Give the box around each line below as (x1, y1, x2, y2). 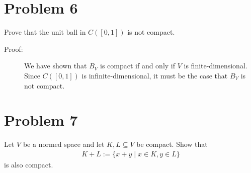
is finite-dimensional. (184, 60, 247, 71)
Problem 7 (4, 110, 78, 130)
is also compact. (4, 159, 53, 169)
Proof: (4, 43, 23, 54)
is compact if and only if (100, 60, 176, 71)
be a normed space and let (23, 139, 105, 149)
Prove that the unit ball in (4, 27, 86, 37)
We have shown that (24, 60, 87, 71)
